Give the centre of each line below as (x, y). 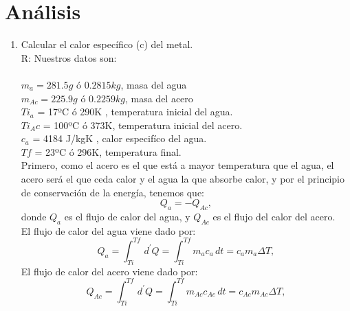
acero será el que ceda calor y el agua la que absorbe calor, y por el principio (183, 179)
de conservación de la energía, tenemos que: (112, 192)
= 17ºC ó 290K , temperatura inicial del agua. (135, 112)
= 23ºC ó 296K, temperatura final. (108, 151)
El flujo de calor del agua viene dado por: (108, 230)
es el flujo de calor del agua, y (127, 217)
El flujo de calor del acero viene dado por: (109, 271)
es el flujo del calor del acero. (274, 217)
